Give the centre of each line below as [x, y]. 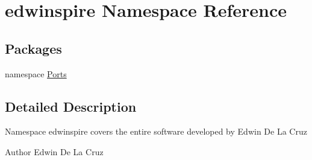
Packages [33, 48]
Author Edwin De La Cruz [54, 151]
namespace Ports [36, 73]
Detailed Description [71, 106]
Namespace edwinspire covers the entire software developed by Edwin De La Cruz [156, 131]
